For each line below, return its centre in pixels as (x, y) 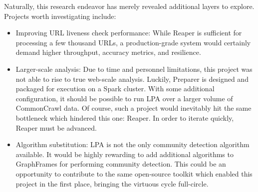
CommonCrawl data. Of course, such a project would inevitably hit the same (133, 108)
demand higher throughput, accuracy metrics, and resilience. (108, 52)
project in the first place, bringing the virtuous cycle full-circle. (112, 183)
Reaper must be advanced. (56, 127)
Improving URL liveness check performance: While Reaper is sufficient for (129, 33)
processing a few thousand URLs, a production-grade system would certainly (133, 42)
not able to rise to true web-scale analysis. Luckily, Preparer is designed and (132, 79)
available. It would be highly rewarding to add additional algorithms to (125, 154)
